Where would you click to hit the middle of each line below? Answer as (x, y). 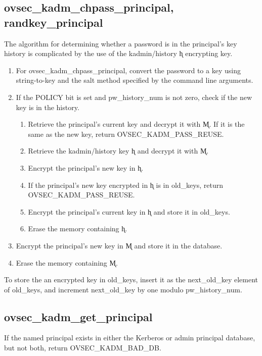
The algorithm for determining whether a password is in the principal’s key (121, 43)
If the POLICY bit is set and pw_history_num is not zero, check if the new (134, 97)
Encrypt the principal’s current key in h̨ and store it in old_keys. (129, 211)
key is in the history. (48, 107)
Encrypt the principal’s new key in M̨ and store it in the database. (119, 245)
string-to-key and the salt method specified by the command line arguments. (135, 80)
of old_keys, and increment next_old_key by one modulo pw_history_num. (123, 289)
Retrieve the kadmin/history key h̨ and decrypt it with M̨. (118, 151)
